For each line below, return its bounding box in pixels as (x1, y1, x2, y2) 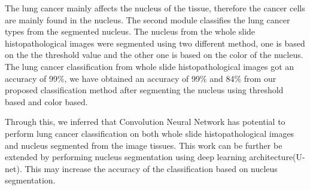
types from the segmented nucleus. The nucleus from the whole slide (5, 25, 256, 38)
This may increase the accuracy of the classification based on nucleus (25, 162, 278, 174)
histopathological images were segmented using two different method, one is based (5, 36, 305, 49)
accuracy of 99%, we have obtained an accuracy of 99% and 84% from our (5, 72, 276, 84)
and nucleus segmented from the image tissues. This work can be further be (5, 139, 282, 151)
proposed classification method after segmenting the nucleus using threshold (5, 84, 284, 96)
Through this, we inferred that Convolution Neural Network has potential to (5, 115, 285, 128)
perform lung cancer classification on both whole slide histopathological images (5, 127, 294, 139)
